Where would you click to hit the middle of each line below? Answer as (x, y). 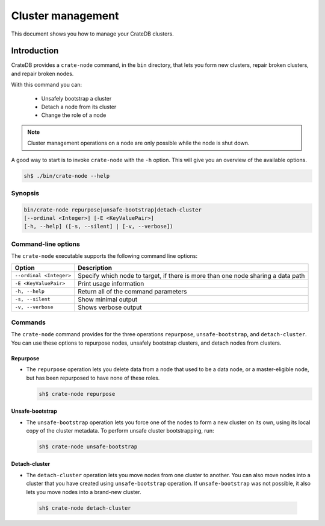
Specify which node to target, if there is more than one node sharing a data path (191, 275)
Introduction (35, 51)
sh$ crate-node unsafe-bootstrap (88, 446)
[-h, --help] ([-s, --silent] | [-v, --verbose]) (98, 227)
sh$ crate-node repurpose (77, 394)
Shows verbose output (110, 307)
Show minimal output (107, 299)
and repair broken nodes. (42, 74)
